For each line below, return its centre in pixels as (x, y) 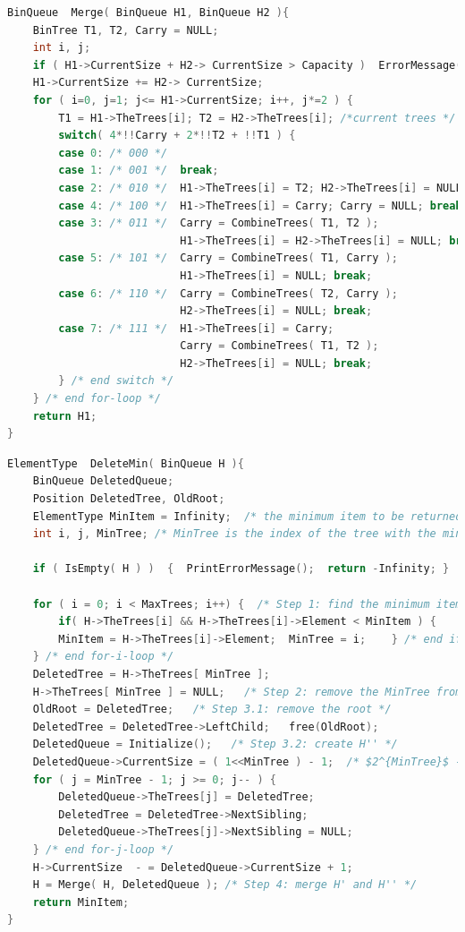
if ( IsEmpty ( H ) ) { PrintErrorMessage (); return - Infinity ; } (241, 569)
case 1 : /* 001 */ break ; (139, 171)
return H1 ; (65, 416)
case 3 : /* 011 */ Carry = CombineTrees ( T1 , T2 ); (219, 223)
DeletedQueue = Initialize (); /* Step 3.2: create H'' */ (215, 744)
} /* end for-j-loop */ (103, 849)
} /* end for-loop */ (97, 399)
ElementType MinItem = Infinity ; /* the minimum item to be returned (247, 516)
